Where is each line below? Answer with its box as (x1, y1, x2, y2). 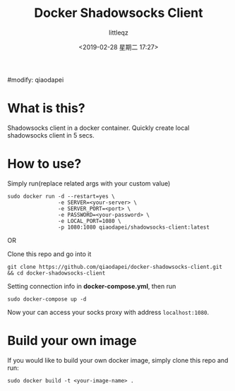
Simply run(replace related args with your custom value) (7, 179, 171, 188)
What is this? (7, 100, 86, 116)
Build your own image (7, 333, 137, 349)
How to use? (7, 156, 82, 172)
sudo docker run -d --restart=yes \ (7, 193, 115, 200)
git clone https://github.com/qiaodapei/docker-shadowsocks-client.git (7, 263, 222, 270)
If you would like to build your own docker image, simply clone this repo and (7, 356, 229, 364)
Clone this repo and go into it (7, 249, 92, 258)
